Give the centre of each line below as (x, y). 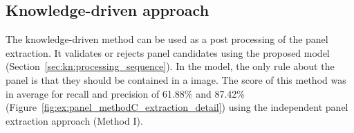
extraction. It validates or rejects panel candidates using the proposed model (168, 52)
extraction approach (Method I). (74, 120)
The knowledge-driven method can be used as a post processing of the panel (167, 39)
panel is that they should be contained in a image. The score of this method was (176, 79)
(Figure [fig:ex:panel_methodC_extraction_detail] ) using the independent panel (177, 107)
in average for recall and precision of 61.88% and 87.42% (125, 93)
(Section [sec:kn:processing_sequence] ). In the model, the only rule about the (170, 66)
